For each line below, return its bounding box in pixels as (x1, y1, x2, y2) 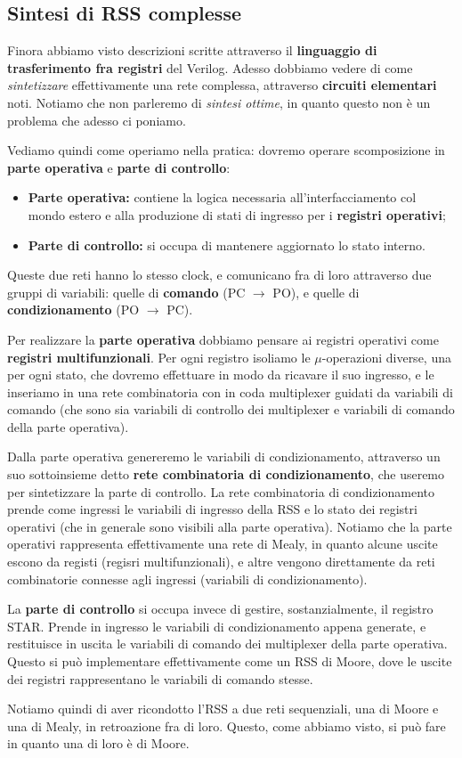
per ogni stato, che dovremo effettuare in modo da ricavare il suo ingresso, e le (7, 365, 434, 384)
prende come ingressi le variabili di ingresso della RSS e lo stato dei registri (7, 500, 417, 518)
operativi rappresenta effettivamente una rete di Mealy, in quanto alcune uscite (7, 534, 438, 553)
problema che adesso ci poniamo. (7, 110, 186, 129)
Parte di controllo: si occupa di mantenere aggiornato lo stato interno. (28, 235, 426, 254)
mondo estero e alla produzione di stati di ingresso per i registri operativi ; (28, 205, 446, 224)
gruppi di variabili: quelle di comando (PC (7, 282, 246, 301)
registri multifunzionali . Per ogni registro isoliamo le (7, 347, 311, 366)
